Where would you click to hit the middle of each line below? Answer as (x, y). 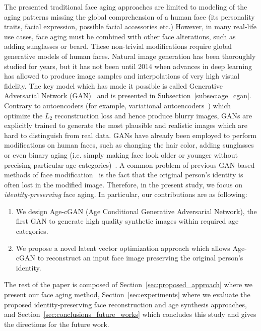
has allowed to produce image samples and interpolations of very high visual (122, 76)
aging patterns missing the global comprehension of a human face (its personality (129, 16)
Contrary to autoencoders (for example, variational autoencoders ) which (117, 105)
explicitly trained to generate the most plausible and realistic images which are (126, 125)
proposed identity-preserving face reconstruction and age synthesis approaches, (125, 304)
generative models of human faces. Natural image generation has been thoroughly (130, 56)
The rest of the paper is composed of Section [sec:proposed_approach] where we (128, 284)
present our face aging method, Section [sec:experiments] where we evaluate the (127, 294)
